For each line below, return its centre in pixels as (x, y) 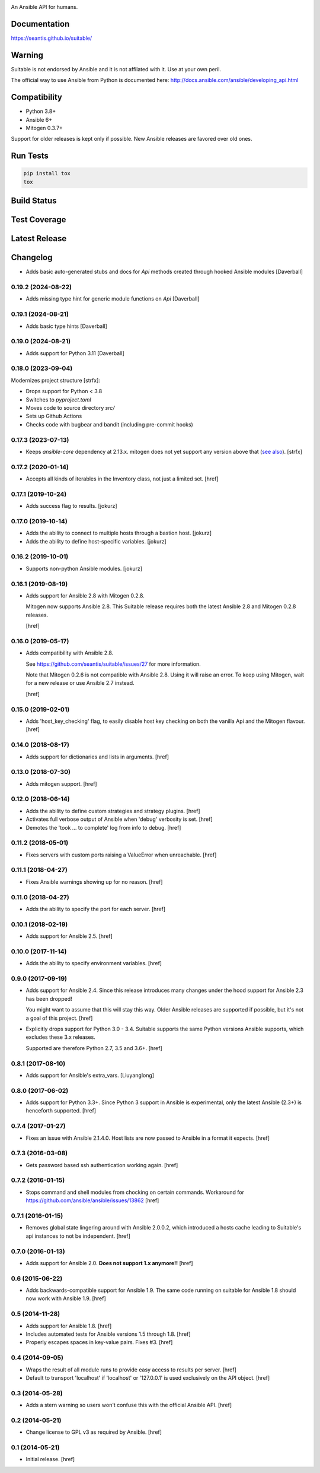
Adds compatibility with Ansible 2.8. (70, 653)
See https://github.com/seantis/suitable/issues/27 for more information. (113, 664)
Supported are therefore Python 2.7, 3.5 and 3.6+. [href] (94, 1048)
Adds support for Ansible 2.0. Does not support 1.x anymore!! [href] (109, 1263)
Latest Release (39, 238)
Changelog (32, 257)
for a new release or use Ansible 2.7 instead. (80, 683)
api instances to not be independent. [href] (78, 1236)
